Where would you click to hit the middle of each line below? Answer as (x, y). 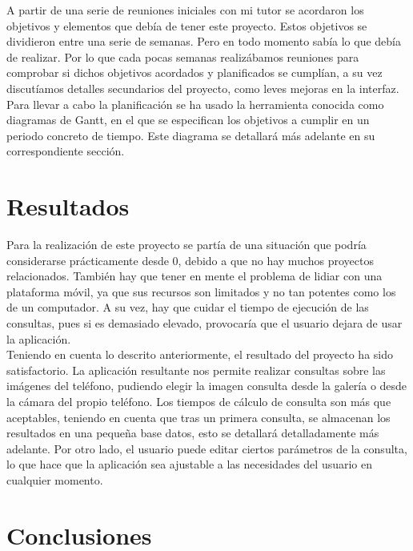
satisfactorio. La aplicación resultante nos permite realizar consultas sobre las (196, 370)
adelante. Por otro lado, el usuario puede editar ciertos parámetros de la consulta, (207, 448)
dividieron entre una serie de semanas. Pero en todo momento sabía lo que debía (204, 41)
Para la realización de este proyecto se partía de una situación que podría (186, 245)
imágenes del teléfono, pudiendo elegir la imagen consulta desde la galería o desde (207, 386)
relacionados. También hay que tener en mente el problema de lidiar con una (194, 276)
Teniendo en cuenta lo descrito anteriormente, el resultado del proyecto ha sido (200, 354)
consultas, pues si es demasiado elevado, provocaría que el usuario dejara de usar (204, 323)
